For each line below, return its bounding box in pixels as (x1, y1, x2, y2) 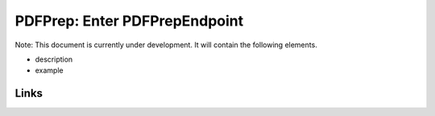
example (35, 66, 64, 75)
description (35, 54, 73, 64)
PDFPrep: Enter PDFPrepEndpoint (14, 12, 244, 30)
